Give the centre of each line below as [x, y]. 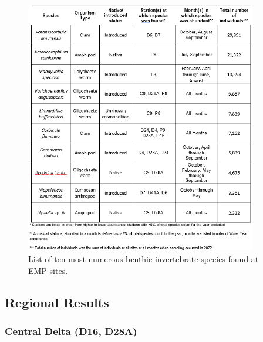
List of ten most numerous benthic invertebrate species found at [144, 259]
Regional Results [57, 302]
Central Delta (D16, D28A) [71, 331]
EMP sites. [48, 270]
